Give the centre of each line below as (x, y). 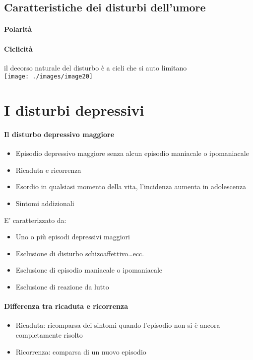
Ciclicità (18, 48)
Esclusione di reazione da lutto (62, 286)
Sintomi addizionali (45, 203)
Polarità (18, 29)
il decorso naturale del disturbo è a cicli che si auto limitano (95, 67)
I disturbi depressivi (74, 110)
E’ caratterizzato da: (35, 220)
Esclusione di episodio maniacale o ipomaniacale (89, 270)
